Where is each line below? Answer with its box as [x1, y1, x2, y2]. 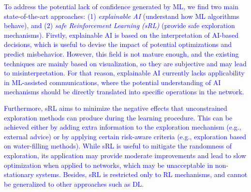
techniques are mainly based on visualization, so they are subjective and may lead [4, 58, 247, 68]
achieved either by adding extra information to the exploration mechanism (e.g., [4, 122, 241, 132]
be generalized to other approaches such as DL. [4, 178, 144, 189]
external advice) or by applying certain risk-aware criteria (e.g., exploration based [4, 131, 246, 141]
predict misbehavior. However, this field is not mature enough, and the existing [4, 48, 239, 59]
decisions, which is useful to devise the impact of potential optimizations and [4, 39, 232, 49]
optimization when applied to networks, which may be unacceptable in [4, 160, 213, 170]
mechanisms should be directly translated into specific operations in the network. [4, 87, 244, 97]
